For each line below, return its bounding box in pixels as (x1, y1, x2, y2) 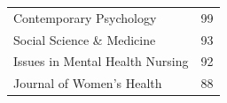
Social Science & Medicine (13, 30, 156, 48)
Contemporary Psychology (13, 8, 157, 26)
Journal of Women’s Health (13, 74, 162, 92)
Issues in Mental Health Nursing (13, 52, 189, 70)
